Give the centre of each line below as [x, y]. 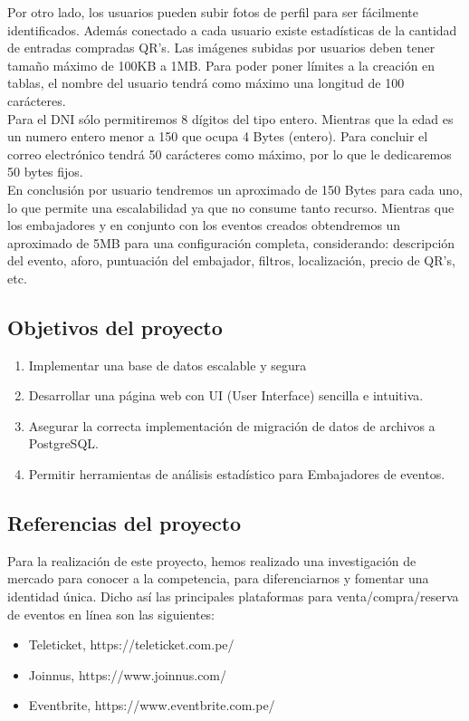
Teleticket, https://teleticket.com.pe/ [131, 644]
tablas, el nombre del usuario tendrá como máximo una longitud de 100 [206, 83]
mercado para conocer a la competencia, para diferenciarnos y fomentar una [218, 578]
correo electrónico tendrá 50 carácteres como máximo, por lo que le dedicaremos [230, 154]
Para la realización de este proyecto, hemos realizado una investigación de [212, 560]
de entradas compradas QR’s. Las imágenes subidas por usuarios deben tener [221, 48]
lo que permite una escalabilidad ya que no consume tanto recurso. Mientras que [231, 207]
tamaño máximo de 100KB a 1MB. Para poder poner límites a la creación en [221, 65]
